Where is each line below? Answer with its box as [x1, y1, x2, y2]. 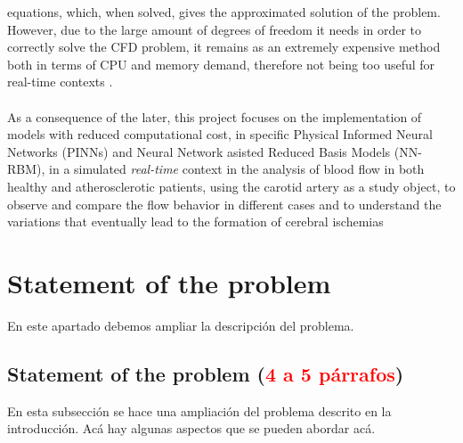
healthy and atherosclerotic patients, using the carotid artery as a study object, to [7, 176, 456, 195]
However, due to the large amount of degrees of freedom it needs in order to [7, 20, 422, 38]
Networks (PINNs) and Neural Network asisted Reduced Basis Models [7, 142, 391, 160]
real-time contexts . [7, 72, 113, 91]
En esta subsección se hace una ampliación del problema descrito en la [7, 401, 392, 420]
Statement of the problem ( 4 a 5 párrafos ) [7, 359, 404, 387]
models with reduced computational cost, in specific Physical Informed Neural [7, 125, 433, 144]
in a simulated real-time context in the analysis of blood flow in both [49, 160, 425, 178]
